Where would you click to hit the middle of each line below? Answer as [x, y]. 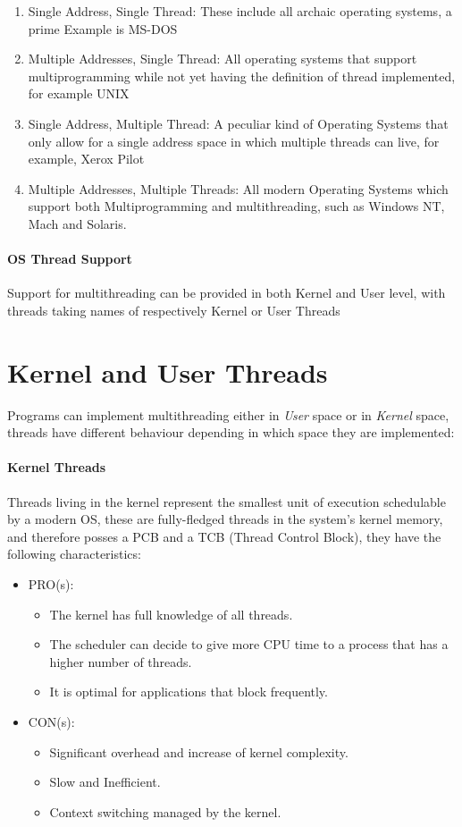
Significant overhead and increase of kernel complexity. [199, 751]
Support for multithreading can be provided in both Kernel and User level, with [227, 293]
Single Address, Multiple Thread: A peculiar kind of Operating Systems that [238, 123]
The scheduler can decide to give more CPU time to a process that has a [249, 644]
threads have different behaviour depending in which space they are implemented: [231, 432]
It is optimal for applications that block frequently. [189, 692]
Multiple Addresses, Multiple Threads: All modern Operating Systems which [238, 188]
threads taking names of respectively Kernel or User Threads [174, 310]
